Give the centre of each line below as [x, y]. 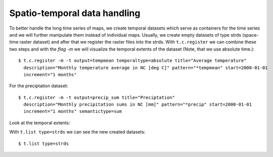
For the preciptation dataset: [39, 86]
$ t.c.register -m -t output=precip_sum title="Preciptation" [97, 97]
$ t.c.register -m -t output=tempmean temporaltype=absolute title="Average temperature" [132, 61]
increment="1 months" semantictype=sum [73, 111]
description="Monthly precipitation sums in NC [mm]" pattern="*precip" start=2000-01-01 [138, 105]
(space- [250, 35]
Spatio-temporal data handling [75, 13]
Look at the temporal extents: [40, 122]
